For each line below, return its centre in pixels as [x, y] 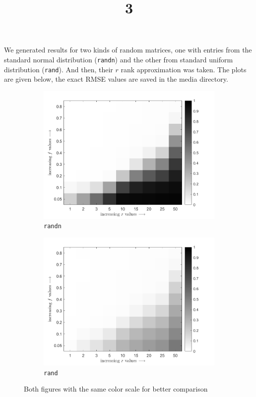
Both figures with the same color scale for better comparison [116, 389]
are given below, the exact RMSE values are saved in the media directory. [116, 79]
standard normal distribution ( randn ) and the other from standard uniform [119, 59]
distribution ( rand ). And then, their [59, 69]
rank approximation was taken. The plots [184, 69]
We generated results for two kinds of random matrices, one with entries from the [128, 50]
